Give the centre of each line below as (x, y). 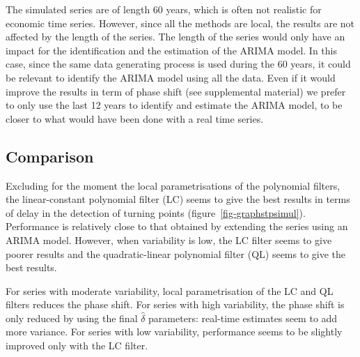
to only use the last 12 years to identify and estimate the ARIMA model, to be (174, 105)
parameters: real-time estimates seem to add (243, 318)
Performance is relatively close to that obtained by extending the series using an (177, 226)
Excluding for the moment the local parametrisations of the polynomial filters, (173, 185)
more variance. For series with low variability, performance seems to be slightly (174, 332)
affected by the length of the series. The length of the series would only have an (175, 37)
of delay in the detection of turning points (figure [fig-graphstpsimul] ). (156, 212)
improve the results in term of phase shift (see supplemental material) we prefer (176, 91)
